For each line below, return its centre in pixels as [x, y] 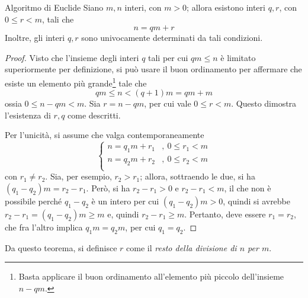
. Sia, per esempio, [78, 176]
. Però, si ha [108, 188]
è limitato [238, 57]
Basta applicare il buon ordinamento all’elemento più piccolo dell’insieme [151, 276]
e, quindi [123, 214]
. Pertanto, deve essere [225, 214]
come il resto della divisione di [182, 247]
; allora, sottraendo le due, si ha [198, 176]
